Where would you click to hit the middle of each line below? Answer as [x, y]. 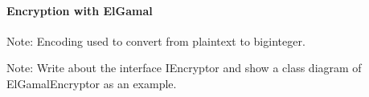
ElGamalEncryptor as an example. [92, 83]
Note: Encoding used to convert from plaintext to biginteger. [156, 40]
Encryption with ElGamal [80, 10]
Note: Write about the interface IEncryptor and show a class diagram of [184, 68]
